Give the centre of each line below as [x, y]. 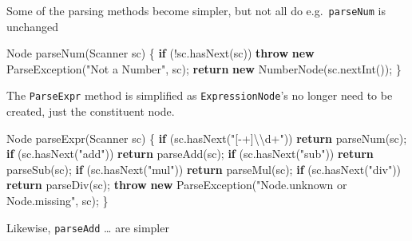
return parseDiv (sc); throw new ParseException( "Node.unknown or [177, 185]
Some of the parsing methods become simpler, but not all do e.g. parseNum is [196, 10]
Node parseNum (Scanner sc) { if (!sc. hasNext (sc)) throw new [160, 53]
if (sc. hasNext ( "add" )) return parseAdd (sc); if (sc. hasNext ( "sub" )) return [190, 154]
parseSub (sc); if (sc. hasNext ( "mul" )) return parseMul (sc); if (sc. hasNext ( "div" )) [204, 169]
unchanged [32, 26]
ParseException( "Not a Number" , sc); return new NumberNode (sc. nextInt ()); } [204, 68]
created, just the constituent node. [91, 111]
